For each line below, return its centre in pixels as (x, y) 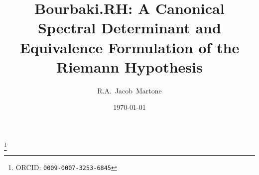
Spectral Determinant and (129, 28)
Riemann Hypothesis (129, 66)
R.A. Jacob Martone (129, 90)
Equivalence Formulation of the (129, 47)
